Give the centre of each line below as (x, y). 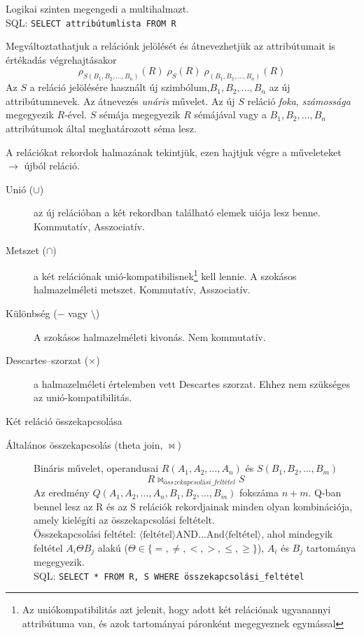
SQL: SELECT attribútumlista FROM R (91, 22)
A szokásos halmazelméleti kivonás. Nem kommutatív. (150, 336)
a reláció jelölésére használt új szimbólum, (120, 87)
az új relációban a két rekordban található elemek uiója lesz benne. (177, 212)
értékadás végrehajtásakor (61, 59)
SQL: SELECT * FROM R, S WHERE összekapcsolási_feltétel (169, 575)
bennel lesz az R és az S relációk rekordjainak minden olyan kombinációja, (193, 506)
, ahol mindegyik (297, 534)
